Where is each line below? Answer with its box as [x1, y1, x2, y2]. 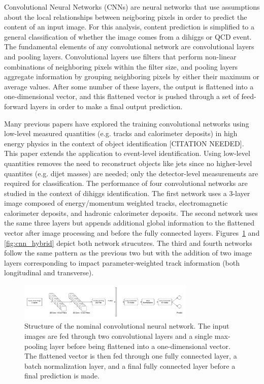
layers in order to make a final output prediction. [30, 101, 183, 111]
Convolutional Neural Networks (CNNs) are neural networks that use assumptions [4, 2, 260, 12]
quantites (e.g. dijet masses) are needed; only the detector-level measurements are [4, 168, 258, 178]
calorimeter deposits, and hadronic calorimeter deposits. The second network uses [4, 207, 258, 218]
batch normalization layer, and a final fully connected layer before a [24, 360, 236, 371]
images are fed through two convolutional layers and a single [24, 330, 213, 341]
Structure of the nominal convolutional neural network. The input [24, 321, 229, 331]
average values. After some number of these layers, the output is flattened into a [4, 81, 254, 91]
